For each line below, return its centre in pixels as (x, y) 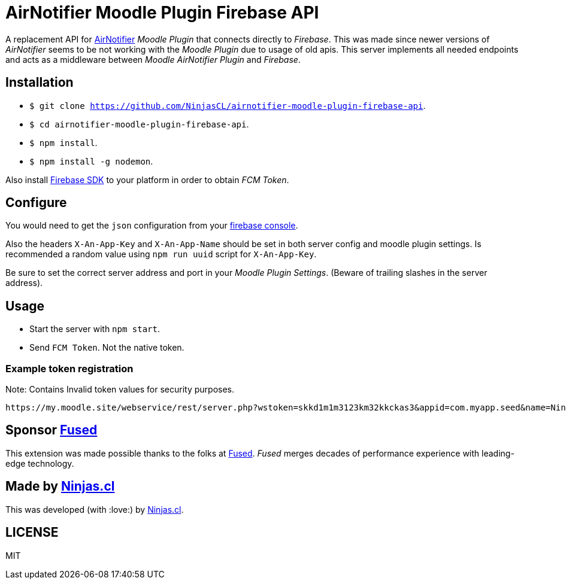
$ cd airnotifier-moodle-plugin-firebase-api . (139, 124)
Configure (36, 203)
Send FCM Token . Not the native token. (107, 348)
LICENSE (32, 533)
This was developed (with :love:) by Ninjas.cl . (95, 509)
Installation (40, 83)
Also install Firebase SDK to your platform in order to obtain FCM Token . (147, 180)
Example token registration (69, 368)
